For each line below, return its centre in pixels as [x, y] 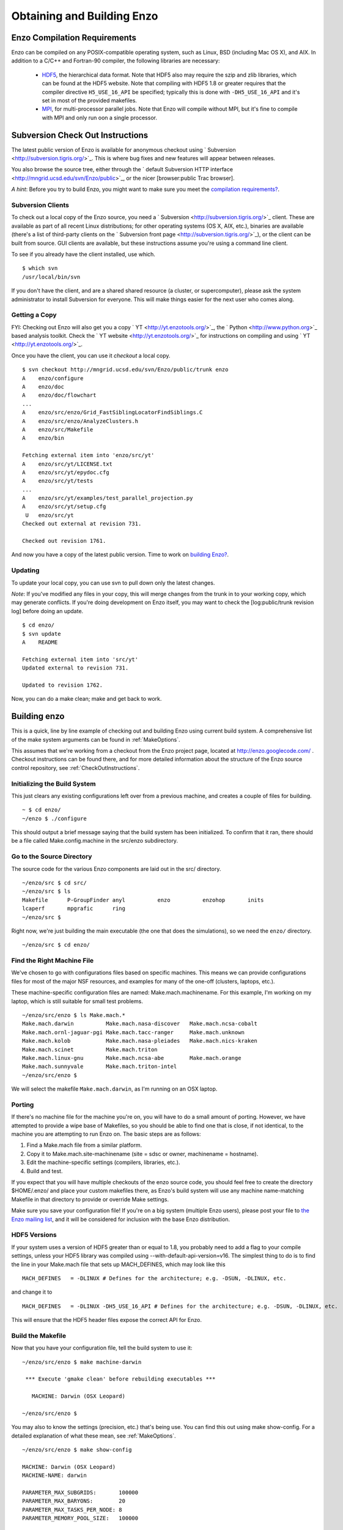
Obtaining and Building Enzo [85, 16]
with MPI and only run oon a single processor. [99, 118]
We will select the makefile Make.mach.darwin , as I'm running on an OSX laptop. [114, 1089]
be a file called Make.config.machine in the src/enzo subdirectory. [95, 841]
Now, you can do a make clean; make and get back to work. [87, 699]
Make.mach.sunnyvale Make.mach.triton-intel [100, 1067]
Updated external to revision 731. [76, 668]
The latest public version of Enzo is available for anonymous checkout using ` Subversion [124, 149]
